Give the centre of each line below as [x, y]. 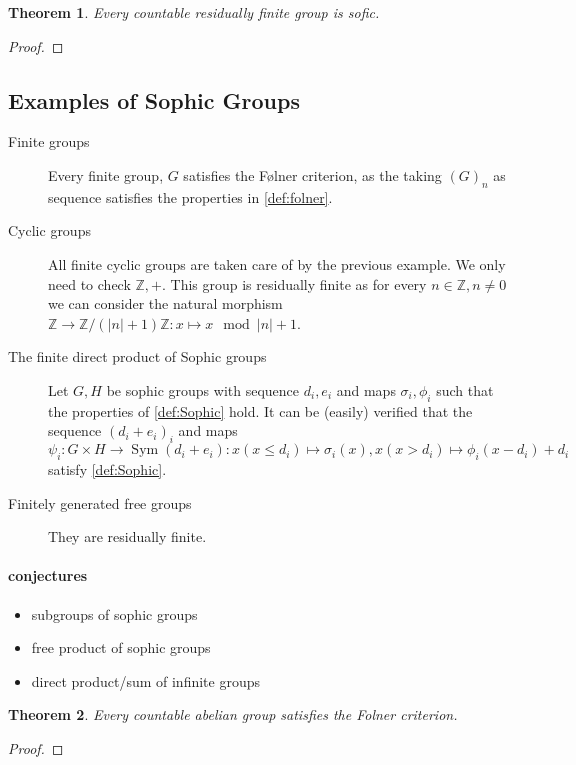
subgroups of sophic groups [114, 613]
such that [465, 389]
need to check [89, 283]
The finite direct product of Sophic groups [137, 356]
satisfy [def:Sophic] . [107, 468]
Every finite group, [106, 174]
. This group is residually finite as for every [294, 283]
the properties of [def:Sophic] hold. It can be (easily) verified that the [260, 410]
